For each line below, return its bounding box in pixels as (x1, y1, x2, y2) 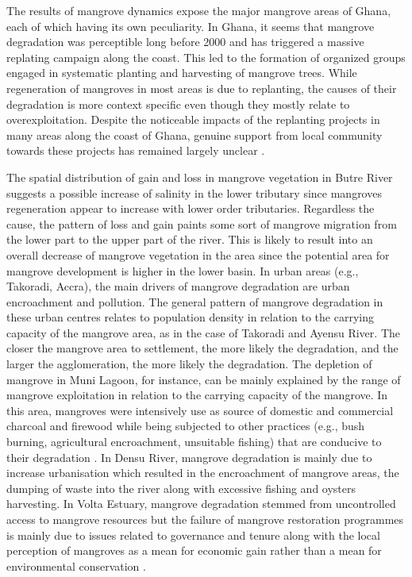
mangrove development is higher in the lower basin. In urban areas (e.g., (6, 262, 359, 279)
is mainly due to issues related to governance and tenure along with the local (6, 526, 380, 543)
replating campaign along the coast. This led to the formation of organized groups (6, 48, 406, 65)
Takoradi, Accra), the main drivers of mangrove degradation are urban (6, 278, 350, 294)
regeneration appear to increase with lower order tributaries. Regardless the (6, 200, 375, 217)
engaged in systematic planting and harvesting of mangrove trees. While (6, 64, 357, 81)
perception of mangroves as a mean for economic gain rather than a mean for (6, 542, 382, 559)
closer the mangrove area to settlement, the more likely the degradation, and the (6, 340, 399, 356)
